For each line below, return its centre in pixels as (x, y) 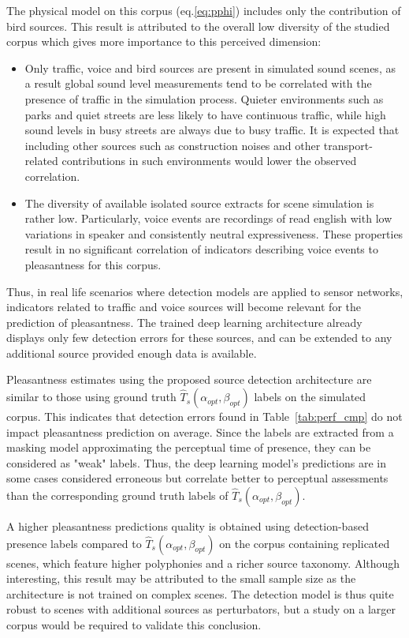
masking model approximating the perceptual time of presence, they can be (189, 447)
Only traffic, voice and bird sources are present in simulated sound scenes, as (210, 68)
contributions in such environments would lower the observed (209, 161)
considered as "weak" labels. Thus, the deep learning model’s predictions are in (197, 462)
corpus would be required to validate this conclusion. (134, 625)
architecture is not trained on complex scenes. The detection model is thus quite (200, 593)
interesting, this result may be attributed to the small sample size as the (181, 578)
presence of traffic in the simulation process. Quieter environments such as (204, 98)
